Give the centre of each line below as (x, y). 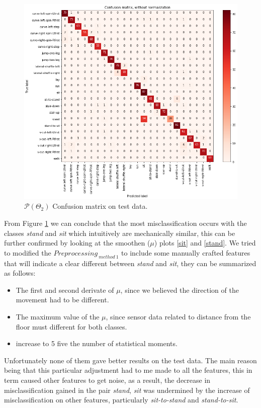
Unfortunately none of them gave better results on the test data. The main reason (130, 360)
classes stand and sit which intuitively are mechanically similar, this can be (120, 233)
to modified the (28, 252)
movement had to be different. (62, 300)
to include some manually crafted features (186, 252)
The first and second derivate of (65, 290)
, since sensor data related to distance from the (178, 317)
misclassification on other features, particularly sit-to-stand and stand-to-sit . (121, 400)
